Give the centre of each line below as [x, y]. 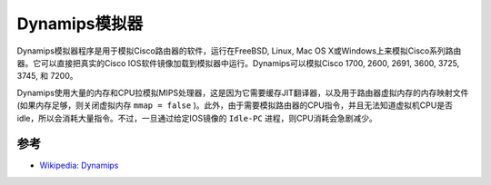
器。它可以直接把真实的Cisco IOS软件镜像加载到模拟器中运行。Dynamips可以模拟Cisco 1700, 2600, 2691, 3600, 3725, [238, 63]
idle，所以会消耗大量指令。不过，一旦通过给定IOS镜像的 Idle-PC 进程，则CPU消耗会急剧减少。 [197, 118]
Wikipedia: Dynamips [79, 166]
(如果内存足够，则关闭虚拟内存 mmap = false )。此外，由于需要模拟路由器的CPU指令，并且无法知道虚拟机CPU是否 [235, 105]
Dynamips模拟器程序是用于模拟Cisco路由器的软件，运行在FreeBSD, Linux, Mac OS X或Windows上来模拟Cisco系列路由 [239, 51]
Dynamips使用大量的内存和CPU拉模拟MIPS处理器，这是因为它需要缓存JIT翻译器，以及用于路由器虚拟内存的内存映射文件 [243, 92]
